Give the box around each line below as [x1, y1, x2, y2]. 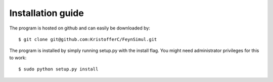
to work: [9, 54, 27, 60]
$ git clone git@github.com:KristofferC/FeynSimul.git [18, 36, 157, 42]
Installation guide [9, 7, 84, 18]
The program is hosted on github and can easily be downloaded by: [9, 25, 150, 31]
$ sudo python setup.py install [18, 66, 99, 72]
